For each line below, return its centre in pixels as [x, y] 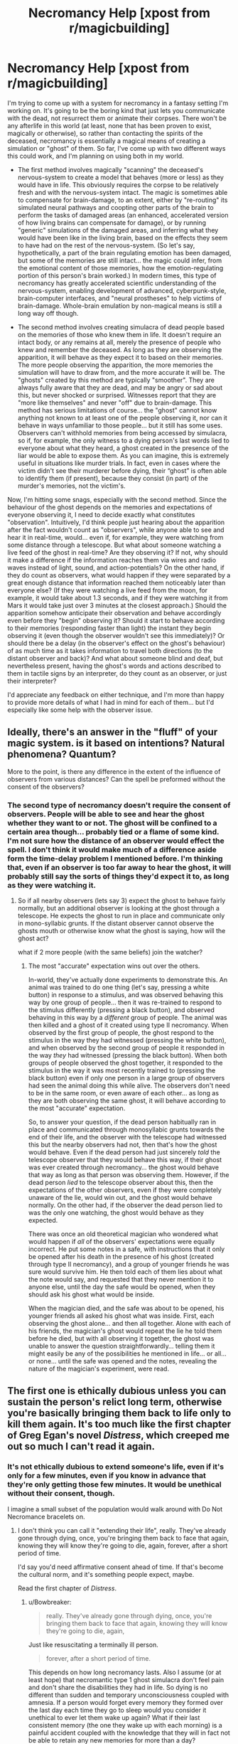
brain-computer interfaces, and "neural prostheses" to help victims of [120, 298]
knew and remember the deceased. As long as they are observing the [120, 349]
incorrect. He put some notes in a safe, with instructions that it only [126, 1249]
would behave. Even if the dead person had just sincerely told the [124, 1152]
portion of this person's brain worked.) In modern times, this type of [117, 275]
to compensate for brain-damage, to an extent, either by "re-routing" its [123, 200]
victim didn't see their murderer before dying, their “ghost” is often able [122, 470]
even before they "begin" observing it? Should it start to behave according [116, 620]
